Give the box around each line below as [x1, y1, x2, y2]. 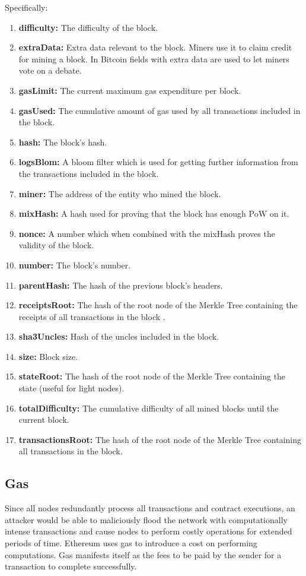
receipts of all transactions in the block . [18, 310, 165, 322]
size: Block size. [18, 350, 78, 362]
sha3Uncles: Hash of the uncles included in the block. [18, 330, 219, 343]
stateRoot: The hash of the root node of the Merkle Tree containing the [18, 370, 286, 382]
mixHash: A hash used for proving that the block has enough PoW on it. [18, 207, 289, 220]
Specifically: [5, 1, 48, 13]
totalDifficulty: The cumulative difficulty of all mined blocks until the [18, 401, 279, 414]
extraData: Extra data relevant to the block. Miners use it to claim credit [18, 41, 292, 53]
